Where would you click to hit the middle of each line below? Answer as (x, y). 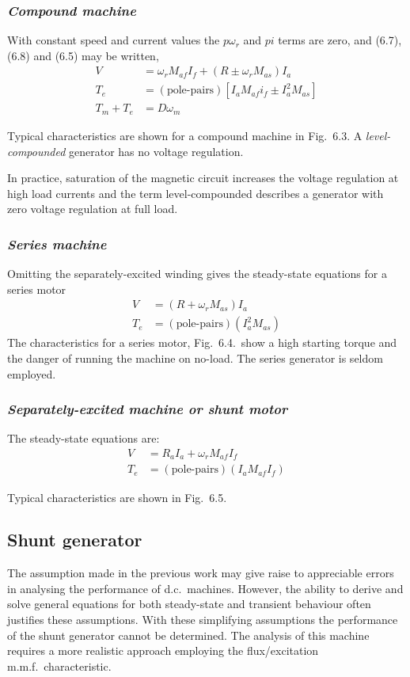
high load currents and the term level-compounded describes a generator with (196, 193)
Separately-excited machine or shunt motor (148, 409)
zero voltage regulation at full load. (93, 209)
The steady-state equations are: (84, 438)
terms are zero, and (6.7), (340, 40)
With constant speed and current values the (114, 40)
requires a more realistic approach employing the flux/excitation (163, 650)
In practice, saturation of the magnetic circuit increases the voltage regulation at (203, 178)
